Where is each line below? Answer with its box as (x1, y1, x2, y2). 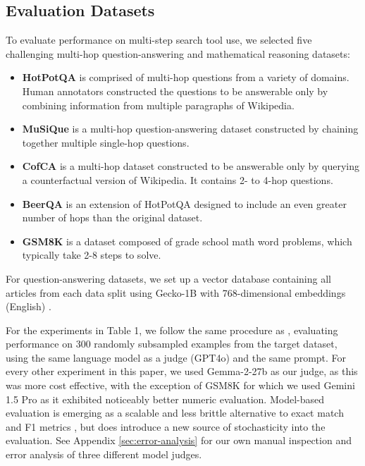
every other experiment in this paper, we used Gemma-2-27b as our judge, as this (6, 364, 358, 379)
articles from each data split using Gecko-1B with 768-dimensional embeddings (6, 285, 346, 300)
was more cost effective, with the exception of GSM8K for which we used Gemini (6, 378, 355, 393)
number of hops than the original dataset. (22, 210, 203, 225)
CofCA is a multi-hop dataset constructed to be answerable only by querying (22, 159, 359, 173)
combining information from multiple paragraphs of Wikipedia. (22, 97, 295, 112)
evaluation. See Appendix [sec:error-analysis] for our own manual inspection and (6, 433, 352, 448)
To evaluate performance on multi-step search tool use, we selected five (6, 32, 312, 47)
